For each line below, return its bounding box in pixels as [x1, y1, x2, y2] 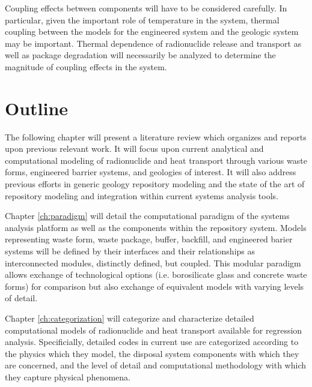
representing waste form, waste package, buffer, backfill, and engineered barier [5, 233, 293, 245]
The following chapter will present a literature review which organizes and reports [5, 130, 307, 143]
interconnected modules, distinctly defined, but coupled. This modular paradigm [5, 256, 301, 269]
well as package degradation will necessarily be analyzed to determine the [5, 49, 276, 61]
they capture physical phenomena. [5, 370, 130, 383]
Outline [5, 95, 69, 120]
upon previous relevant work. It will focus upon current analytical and [5, 142, 264, 155]
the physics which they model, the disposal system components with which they [5, 347, 299, 359]
